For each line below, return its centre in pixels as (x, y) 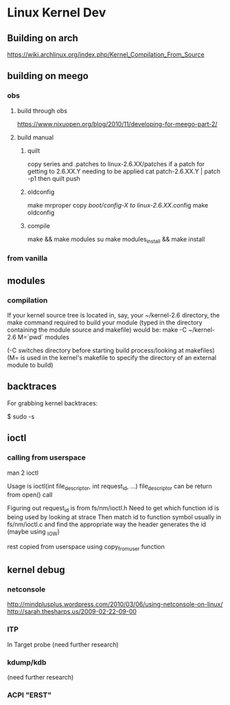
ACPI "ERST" (29, 695)
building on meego (48, 76)
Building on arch (43, 38)
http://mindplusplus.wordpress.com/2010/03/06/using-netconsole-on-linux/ (115, 604)
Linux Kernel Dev (57, 13)
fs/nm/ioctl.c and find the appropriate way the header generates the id (107, 524)
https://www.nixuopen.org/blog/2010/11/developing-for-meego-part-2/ (117, 124)
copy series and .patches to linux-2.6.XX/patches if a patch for (116, 164)
